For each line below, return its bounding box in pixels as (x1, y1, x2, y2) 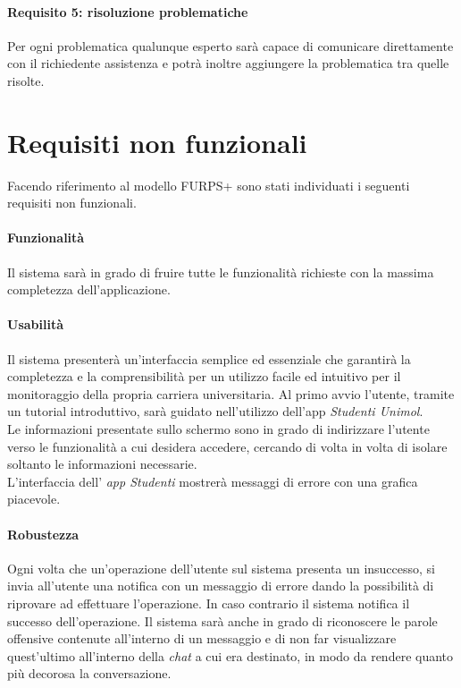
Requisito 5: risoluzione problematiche (7, 2, 248, 21)
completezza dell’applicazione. (7, 280, 171, 299)
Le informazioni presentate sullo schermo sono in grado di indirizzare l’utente (7, 420, 430, 438)
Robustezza (7, 524, 80, 543)
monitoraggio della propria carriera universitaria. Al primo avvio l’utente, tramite (7, 384, 455, 403)
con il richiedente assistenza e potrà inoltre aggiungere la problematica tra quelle (7, 54, 449, 72)
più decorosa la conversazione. (7, 664, 172, 683)
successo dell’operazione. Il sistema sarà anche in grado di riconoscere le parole (7, 611, 438, 630)
